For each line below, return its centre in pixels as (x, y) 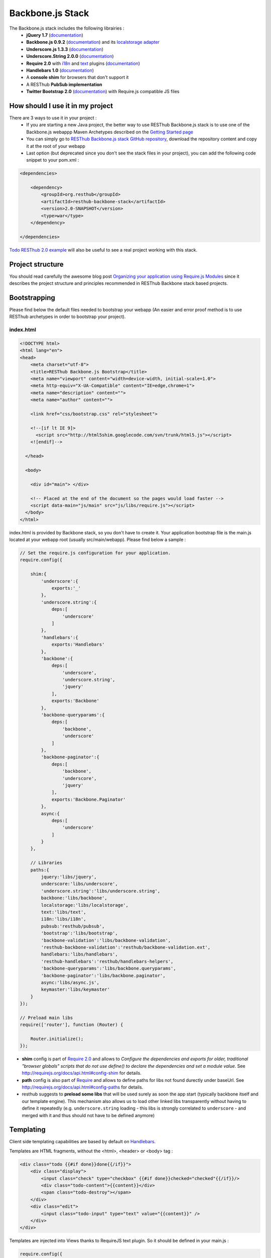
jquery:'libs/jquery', (69, 877)
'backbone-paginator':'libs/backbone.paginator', (103, 975)
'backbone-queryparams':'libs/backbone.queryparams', (108, 968)
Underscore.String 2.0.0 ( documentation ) (70, 56)
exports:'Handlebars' (78, 645)
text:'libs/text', (63, 912)
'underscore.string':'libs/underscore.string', (101, 891)
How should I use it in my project (61, 106)
